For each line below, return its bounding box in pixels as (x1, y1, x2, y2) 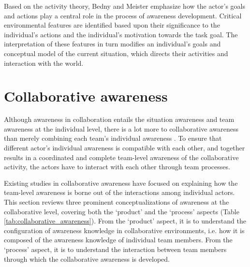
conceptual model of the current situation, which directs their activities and (4, 48, 228, 58)
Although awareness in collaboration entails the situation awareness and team (4, 114, 235, 124)
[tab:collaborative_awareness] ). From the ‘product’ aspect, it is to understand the (4, 216, 246, 226)
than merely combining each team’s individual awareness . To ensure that (4, 133, 222, 143)
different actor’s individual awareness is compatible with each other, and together (4, 143, 245, 153)
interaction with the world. (4, 58, 84, 68)
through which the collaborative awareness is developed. (4, 253, 170, 264)
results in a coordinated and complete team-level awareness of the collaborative (4, 152, 239, 162)
